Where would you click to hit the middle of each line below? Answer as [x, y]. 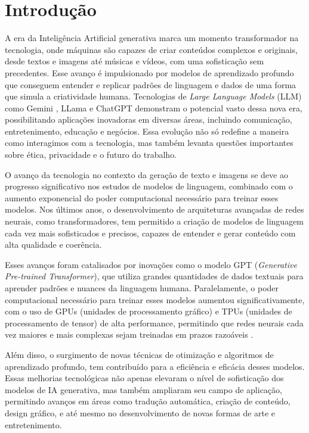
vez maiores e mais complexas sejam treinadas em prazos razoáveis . [129, 334]
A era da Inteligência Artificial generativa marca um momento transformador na [152, 38]
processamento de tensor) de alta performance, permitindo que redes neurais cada [154, 323]
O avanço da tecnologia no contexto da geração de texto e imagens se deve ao [146, 174]
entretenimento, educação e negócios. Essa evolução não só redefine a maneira [147, 131]
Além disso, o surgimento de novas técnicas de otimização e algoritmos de [139, 354]
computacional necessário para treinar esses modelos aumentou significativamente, [155, 299]
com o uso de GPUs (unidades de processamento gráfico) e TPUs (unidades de [149, 311]
